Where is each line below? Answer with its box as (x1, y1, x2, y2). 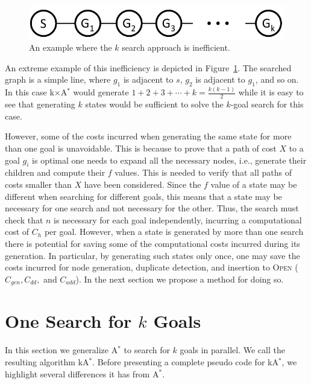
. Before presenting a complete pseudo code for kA (92, 355, 278, 368)
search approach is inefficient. (122, 41, 230, 54)
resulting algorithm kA (5, 355, 89, 368)
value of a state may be (210, 178, 297, 191)
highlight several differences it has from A (5, 367, 159, 380)
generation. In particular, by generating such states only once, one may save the (5, 249, 300, 261)
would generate (73, 86, 129, 98)
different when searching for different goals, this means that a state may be (5, 190, 282, 202)
